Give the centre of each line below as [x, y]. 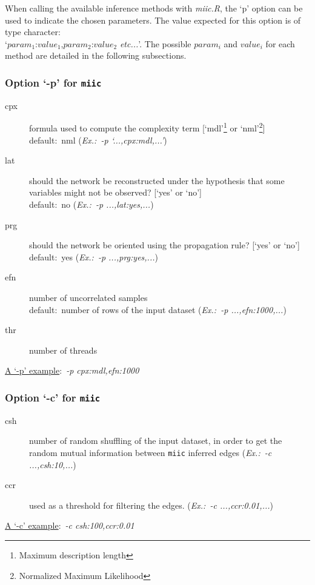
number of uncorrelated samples [88, 297]
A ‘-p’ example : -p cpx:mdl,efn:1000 [72, 370]
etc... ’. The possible [155, 43]
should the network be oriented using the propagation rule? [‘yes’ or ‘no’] [164, 245]
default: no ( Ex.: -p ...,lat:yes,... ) [91, 204]
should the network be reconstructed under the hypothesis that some [157, 180]
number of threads [63, 350]
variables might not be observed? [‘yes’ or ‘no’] [116, 192]
